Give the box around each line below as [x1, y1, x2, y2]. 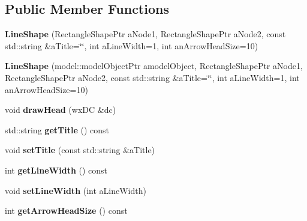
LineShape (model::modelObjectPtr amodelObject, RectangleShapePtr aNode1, [5, 59, 303, 72]
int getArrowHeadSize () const [5, 204, 128, 217]
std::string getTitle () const [5, 123, 109, 136]
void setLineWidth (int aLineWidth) [5, 184, 146, 196]
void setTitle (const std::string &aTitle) [5, 144, 155, 156]
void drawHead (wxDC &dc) [5, 103, 116, 116]
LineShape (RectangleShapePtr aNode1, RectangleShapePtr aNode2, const [5, 28, 286, 40]
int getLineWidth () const [5, 163, 108, 176]
